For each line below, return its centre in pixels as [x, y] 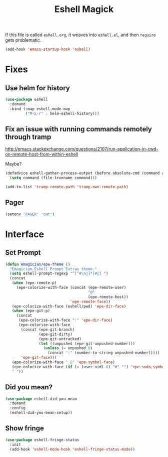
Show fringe [24, 428]
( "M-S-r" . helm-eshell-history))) [62, 113]
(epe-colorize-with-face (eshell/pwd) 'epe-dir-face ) [69, 306]
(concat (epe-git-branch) [48, 330]
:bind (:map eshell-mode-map [40, 109]
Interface [24, 234]
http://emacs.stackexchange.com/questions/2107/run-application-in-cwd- [82, 149]
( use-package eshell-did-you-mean [41, 399]
